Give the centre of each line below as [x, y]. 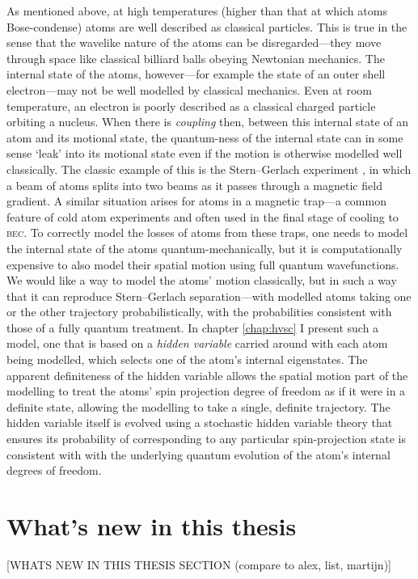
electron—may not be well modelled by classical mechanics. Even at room [189, 89]
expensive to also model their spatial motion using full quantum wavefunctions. [203, 264]
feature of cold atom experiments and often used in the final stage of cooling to [203, 216]
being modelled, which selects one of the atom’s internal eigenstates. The [187, 359]
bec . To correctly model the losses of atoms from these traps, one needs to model [207, 232]
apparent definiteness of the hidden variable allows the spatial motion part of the [207, 375]
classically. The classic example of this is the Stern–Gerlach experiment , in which [209, 169]
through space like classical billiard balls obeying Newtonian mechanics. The [196, 58]
